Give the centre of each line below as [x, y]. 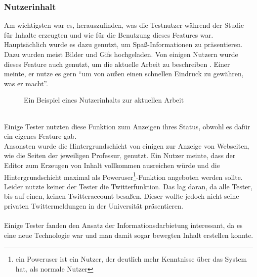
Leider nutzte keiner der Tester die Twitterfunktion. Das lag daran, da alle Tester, [128, 186]
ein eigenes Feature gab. [40, 136]
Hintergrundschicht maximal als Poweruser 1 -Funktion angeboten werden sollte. [123, 176]
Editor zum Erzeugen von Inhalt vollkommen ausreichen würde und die [112, 165]
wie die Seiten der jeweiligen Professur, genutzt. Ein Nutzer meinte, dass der [120, 155]
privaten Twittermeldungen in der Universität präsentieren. [94, 205]
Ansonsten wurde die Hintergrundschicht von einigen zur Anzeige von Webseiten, [127, 145]
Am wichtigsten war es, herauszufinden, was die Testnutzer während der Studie [124, 25]
